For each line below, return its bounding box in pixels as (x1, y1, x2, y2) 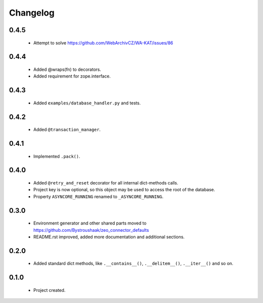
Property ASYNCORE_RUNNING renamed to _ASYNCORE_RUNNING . (33, 193, 164, 200)
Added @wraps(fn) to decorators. (33, 66, 101, 72)
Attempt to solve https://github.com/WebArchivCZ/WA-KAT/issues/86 (33, 40, 173, 46)
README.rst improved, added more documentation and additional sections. (33, 234, 185, 240)
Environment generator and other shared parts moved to (33, 220, 147, 226)
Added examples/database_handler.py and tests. (33, 100, 141, 106)
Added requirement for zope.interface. (33, 73, 111, 79)
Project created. (33, 287, 66, 293)
